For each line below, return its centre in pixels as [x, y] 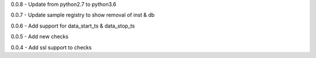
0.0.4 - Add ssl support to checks [51, 47]
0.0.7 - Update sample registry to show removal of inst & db [83, 15]
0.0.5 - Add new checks [39, 37]
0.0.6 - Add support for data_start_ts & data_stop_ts [73, 26]
